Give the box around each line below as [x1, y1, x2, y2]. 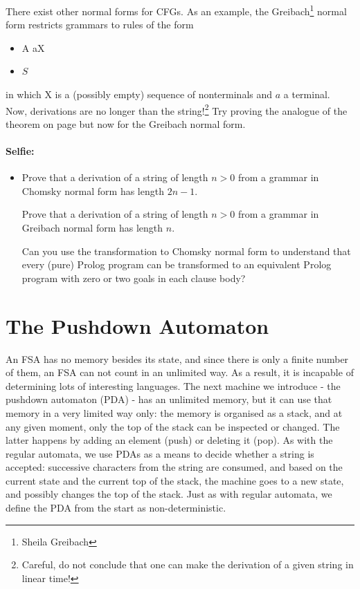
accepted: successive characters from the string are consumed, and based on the [6, 460, 343, 474]
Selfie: [6, 144, 35, 158]
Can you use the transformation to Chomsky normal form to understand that [21, 243, 351, 258]
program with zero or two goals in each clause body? [21, 270, 246, 285]
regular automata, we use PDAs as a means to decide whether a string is [6, 446, 314, 460]
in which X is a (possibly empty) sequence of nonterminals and [6, 87, 273, 102]
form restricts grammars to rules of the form [6, 17, 194, 32]
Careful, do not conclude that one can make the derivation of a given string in [21, 557, 354, 572]
